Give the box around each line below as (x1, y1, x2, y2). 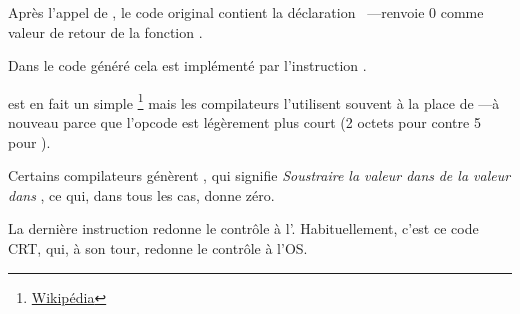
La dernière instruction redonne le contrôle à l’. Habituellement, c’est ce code (8, 218, 479, 239)
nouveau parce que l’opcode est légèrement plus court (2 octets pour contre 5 (8, 112, 481, 133)
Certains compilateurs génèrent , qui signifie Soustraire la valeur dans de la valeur (8, 165, 511, 186)
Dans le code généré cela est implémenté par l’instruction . (8, 55, 367, 76)
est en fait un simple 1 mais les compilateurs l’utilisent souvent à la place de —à (8, 89, 500, 113)
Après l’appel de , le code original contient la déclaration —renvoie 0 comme (8, 2, 484, 22)
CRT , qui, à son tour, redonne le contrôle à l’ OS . (8, 238, 308, 258)
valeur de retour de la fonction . (8, 21, 203, 42)
